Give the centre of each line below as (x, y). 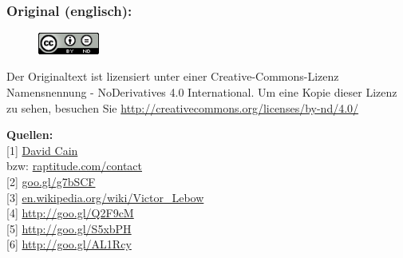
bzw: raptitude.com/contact (74, 166)
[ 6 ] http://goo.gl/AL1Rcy (69, 244)
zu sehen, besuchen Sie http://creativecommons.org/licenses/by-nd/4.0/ (183, 107)
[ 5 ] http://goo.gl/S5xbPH (69, 228)
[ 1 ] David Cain (42, 150)
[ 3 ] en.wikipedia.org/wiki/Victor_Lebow (105, 197)
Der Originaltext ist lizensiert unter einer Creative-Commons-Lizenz (173, 76)
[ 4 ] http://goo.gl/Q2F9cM (70, 213)
